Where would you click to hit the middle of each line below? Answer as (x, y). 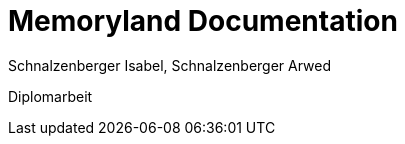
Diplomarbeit (50, 96)
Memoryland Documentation (203, 21)
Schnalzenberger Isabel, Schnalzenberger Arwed (170, 65)
